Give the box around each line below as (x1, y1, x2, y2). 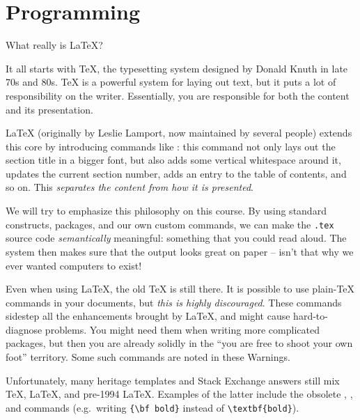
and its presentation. (6, 102, 93, 116)
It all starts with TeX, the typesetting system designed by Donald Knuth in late (6, 61, 348, 75)
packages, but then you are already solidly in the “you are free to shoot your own (6, 336, 353, 350)
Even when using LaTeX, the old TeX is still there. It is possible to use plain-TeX (6, 281, 355, 296)
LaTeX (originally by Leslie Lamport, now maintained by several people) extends (6, 125, 352, 140)
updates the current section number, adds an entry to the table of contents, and (6, 166, 347, 180)
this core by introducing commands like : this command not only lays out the (6, 139, 336, 153)
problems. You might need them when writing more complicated (45, 322, 320, 336)
